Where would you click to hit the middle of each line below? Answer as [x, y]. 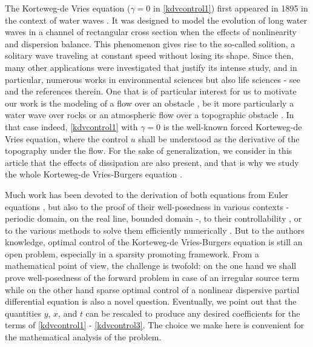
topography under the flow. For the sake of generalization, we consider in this [149, 150]
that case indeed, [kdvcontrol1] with [71, 126]
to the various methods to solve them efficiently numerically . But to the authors [155, 230]
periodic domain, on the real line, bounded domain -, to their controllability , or [153, 218]
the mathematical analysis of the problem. [83, 337]
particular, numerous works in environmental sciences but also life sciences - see [153, 79]
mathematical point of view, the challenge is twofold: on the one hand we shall [151, 266]
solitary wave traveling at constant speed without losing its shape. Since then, [149, 55]
